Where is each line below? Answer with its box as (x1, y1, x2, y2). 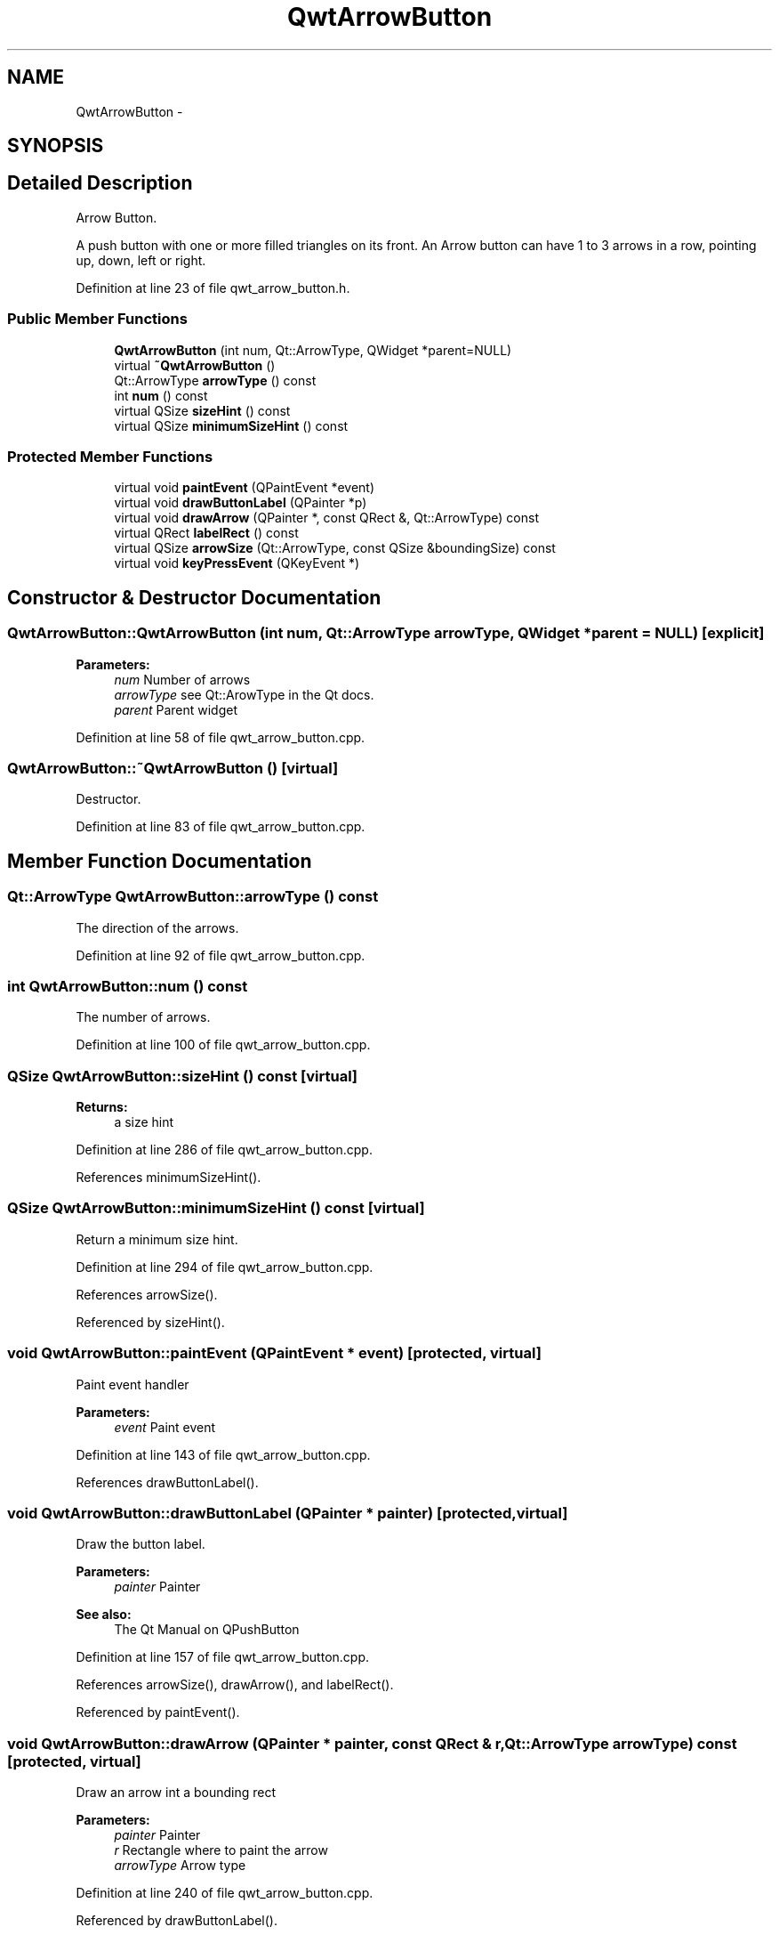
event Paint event (114, 1419, 216, 1435)
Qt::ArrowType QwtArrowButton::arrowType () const (7, 887, 379, 906)
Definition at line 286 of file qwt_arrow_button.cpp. (76, 1142, 373, 1158)
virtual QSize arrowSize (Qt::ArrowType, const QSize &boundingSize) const (114, 540, 556, 556)
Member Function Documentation (7, 849, 312, 872)
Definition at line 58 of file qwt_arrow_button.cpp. (76, 729, 365, 745)
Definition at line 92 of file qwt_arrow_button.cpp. (76, 947, 365, 963)
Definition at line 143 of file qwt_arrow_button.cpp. (76, 1446, 371, 1462)
